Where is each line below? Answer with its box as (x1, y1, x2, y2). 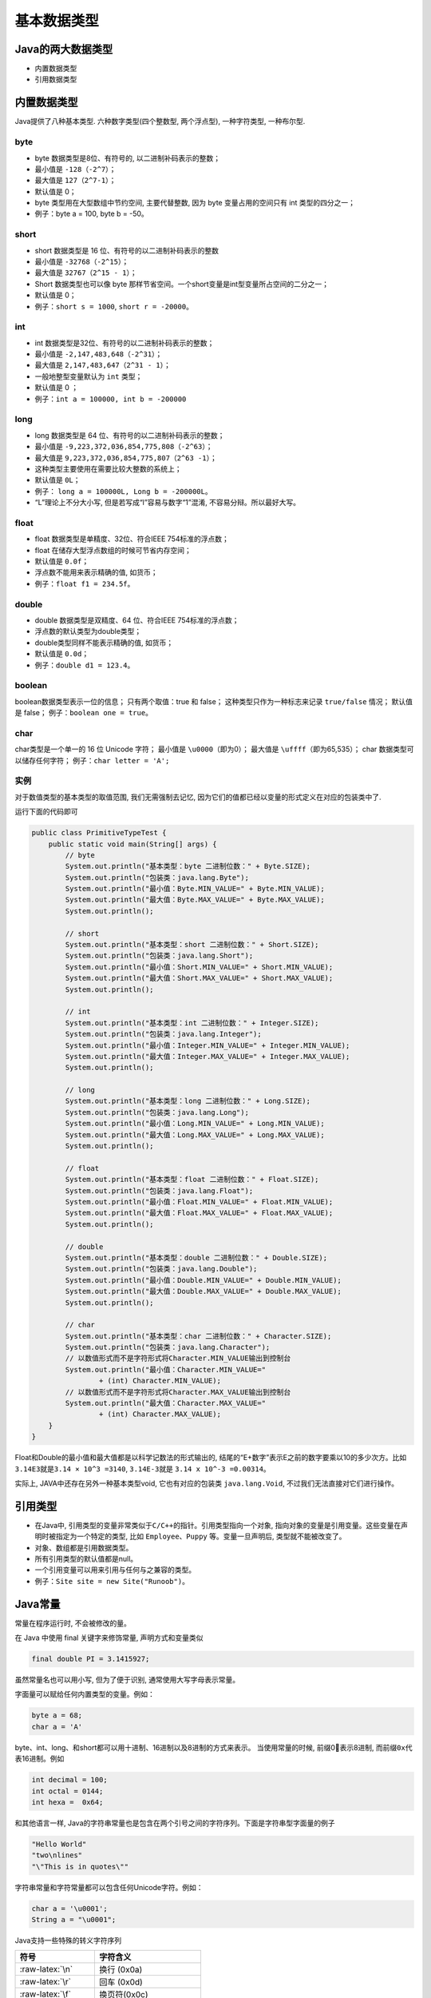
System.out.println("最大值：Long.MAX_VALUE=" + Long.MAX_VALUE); (65, 1130, 325, 1139)
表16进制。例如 (14, 1754, 65, 1764)
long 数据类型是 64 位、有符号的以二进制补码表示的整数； (34, 430, 225, 440)
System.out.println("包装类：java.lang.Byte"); (65, 873, 249, 882)
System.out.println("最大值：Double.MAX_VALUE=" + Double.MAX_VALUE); (65, 1287, 342, 1296)
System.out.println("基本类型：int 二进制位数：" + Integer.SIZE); (65, 1018, 319, 1027)
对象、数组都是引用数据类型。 (34, 1542, 133, 1552)
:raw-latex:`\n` (19, 1964, 73, 1975)
